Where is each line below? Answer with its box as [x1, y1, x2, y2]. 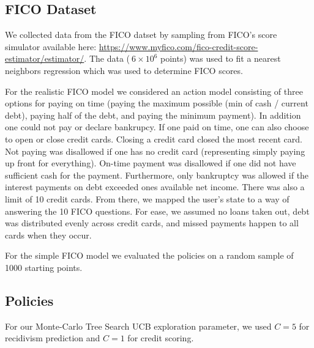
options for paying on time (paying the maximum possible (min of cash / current [5, 97, 308, 109]
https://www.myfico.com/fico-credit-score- [99, 40, 258, 53]
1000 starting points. [5, 261, 83, 273]
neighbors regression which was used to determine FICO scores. [5, 64, 243, 76]
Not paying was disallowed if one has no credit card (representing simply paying [5, 144, 305, 157]
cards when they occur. [5, 228, 92, 241]
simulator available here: [5, 40, 97, 53]
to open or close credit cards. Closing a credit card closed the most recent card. [5, 132, 302, 145]
